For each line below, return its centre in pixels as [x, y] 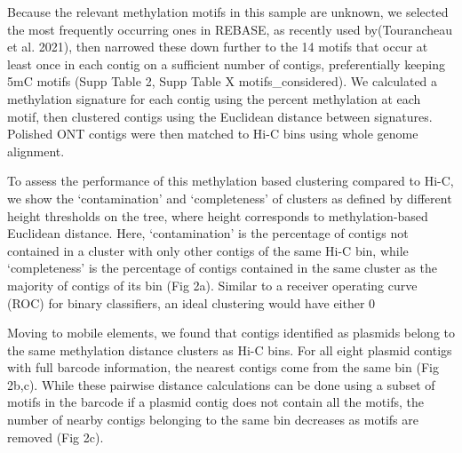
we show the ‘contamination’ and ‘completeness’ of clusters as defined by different [230, 198]
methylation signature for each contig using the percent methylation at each [214, 98]
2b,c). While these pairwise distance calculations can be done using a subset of [221, 384]
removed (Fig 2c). [56, 437]
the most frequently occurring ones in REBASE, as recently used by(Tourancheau [230, 29]
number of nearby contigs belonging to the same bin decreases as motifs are [213, 420]
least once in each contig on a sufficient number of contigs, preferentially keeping [227, 64]
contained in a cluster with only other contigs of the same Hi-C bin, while [208, 250]
